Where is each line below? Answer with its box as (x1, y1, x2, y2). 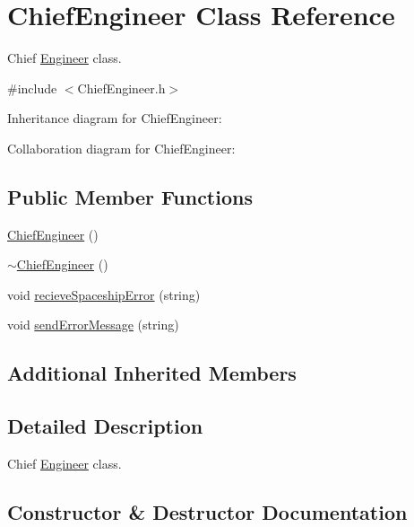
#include (7, 78, 57, 97)
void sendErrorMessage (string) (7, 315, 179, 334)
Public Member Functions (7, 182, 253, 210)
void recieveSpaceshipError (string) (7, 285, 201, 303)
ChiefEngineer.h (77, 78, 166, 97)
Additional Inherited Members (7, 359, 297, 387)
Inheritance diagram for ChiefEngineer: (7, 109, 222, 127)
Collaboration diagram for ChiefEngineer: (7, 138, 236, 157)
